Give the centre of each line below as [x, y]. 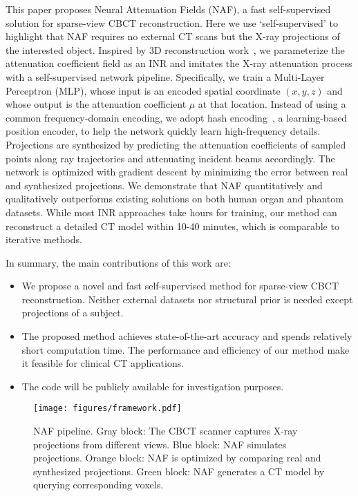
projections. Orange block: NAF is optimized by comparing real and [177, 458]
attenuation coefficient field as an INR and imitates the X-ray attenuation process [179, 63]
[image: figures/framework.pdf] [107, 409]
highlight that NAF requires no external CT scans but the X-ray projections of [173, 36]
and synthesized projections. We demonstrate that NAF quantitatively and [164, 185]
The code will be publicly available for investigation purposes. [153, 386]
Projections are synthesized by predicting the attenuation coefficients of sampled [176, 144]
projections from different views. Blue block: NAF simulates [160, 444]
